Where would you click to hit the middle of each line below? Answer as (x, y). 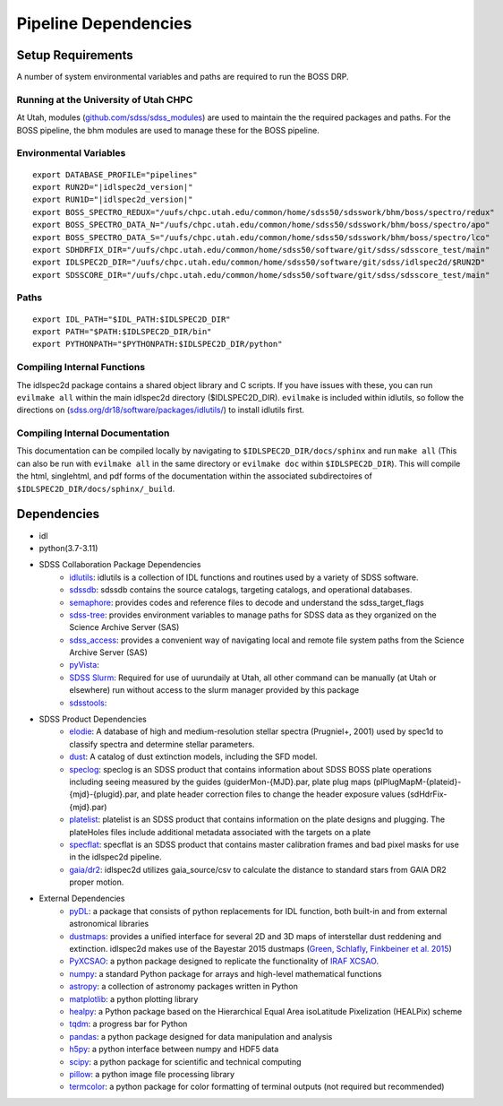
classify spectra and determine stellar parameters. (162, 744)
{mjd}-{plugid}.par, (104, 794)
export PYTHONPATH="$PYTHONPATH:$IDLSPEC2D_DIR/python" (158, 344)
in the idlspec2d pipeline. (116, 857)
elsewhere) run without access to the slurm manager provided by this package (214, 690)
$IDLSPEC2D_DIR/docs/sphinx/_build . (96, 488)
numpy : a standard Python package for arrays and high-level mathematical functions (226, 973)
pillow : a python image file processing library (152, 1074)
